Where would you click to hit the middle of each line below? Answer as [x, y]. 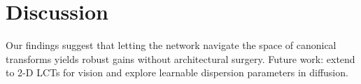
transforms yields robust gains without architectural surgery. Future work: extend [180, 58]
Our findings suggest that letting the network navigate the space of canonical [171, 45]
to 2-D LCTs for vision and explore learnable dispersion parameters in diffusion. [177, 72]
